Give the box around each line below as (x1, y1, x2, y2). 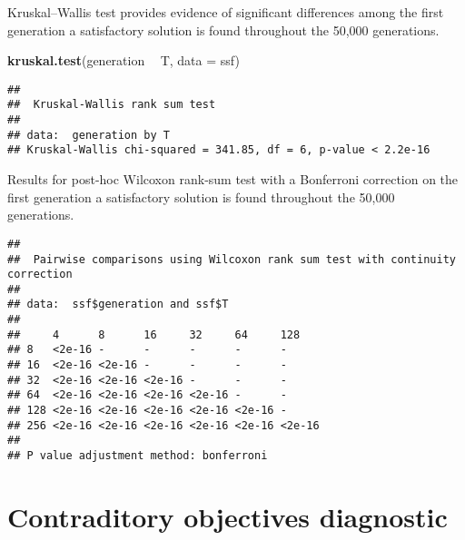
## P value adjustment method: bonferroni (7, 449, 268, 463)
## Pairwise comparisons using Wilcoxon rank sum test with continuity (7, 252, 456, 266)
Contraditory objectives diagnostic (7, 497, 448, 535)
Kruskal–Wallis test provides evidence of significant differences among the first (7, 3, 444, 21)
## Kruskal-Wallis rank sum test (7, 98, 216, 112)
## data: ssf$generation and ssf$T (7, 298, 229, 311)
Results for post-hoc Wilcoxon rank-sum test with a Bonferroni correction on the (7, 170, 459, 189)
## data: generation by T (7, 128, 170, 142)
